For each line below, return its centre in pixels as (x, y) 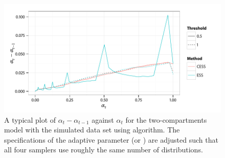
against (103, 119)
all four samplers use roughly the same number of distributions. (104, 150)
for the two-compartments (166, 119)
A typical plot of (30, 119)
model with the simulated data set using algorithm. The (92, 130)
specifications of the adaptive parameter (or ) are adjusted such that (111, 139)
